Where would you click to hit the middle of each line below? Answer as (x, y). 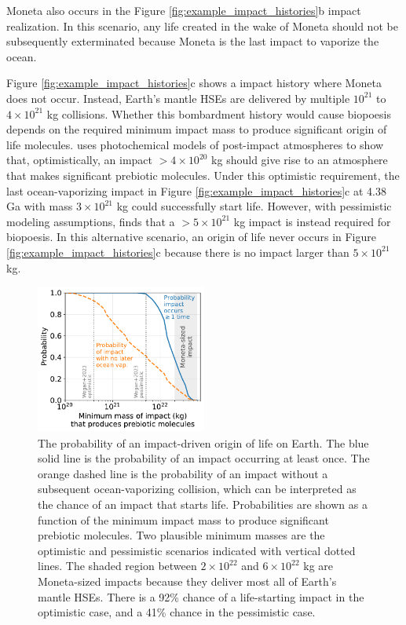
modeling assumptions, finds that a (91, 221)
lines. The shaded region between (117, 566)
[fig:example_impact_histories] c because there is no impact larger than (178, 252)
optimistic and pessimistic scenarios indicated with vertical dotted (197, 550)
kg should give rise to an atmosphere (300, 160)
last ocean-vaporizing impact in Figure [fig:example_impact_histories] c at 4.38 (196, 190)
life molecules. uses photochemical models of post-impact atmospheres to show (195, 144)
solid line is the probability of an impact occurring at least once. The (204, 458)
